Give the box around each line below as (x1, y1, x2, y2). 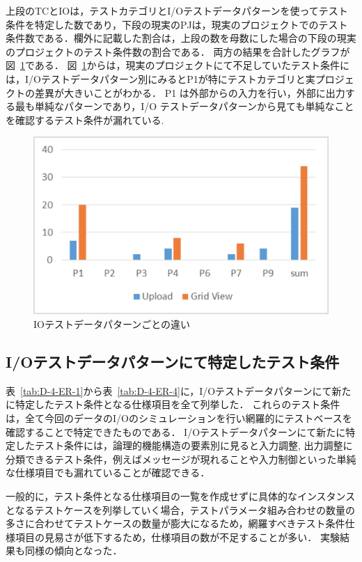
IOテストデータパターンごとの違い (33, 317, 191, 331)
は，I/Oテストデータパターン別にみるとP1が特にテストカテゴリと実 (6, 71, 315, 86)
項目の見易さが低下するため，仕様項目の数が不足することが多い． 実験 (15, 529, 340, 544)
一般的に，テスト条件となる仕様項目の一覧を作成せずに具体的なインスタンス (6, 488, 356, 503)
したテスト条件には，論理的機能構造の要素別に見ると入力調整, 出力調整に (15, 438, 353, 453)
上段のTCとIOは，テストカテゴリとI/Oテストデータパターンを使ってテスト (6, 3, 348, 17)
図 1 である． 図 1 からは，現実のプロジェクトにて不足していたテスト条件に (6, 58, 350, 72)
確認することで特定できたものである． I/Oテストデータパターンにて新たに (6, 424, 346, 439)
